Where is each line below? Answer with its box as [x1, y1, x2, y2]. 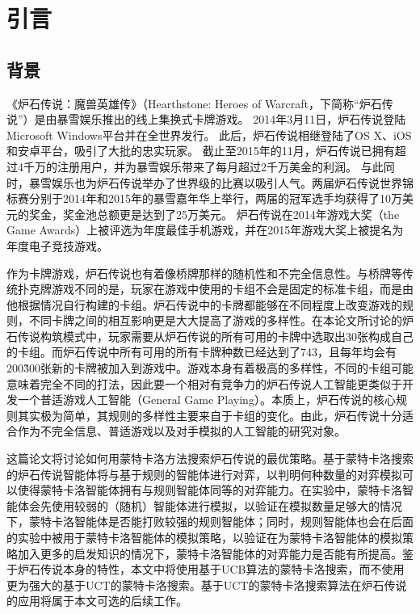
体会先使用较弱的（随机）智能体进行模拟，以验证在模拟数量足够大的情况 [17, 497, 402, 514]
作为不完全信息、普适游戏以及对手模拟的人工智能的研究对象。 [17, 423, 346, 439]
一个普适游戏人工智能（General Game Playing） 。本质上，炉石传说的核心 [17, 391, 396, 408]
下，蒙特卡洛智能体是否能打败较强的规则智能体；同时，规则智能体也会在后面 [6, 513, 414, 530]
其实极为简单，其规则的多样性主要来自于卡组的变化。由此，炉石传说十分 [17, 406, 402, 423]
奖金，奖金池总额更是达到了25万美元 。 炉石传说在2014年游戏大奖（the [28, 205, 400, 222]
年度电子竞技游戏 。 [6, 237, 108, 254]
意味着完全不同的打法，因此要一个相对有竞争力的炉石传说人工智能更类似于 [6, 375, 402, 392]
